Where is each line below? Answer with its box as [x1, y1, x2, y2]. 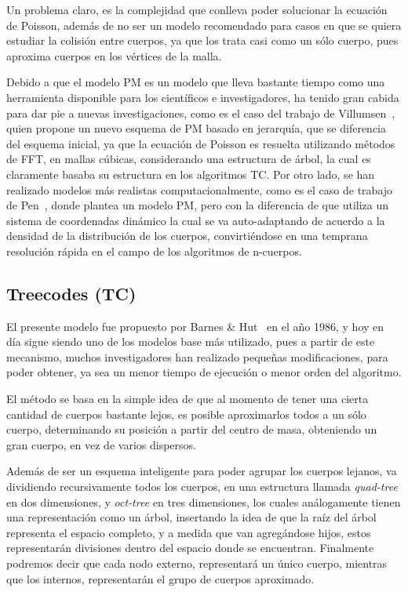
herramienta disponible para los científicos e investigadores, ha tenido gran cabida [6, 89, 399, 105]
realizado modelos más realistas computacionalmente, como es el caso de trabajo [6, 181, 393, 198]
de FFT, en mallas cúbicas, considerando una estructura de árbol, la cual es [6, 151, 371, 167]
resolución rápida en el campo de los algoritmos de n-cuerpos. [6, 242, 302, 259]
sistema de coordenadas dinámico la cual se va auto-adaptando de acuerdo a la [6, 212, 385, 228]
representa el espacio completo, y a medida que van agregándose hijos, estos [6, 524, 371, 540]
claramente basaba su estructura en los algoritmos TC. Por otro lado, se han [6, 165, 375, 182]
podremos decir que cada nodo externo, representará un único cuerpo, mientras [6, 555, 388, 572]
